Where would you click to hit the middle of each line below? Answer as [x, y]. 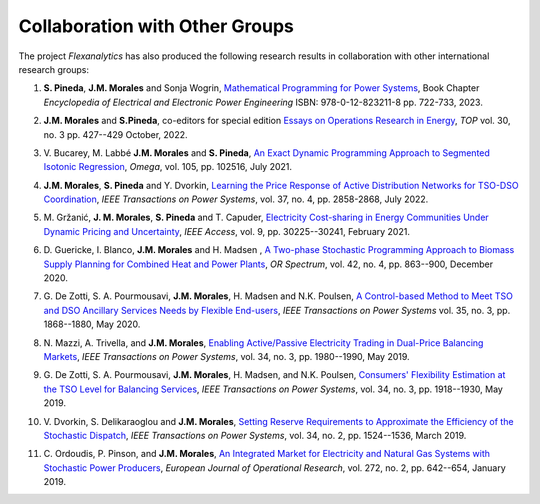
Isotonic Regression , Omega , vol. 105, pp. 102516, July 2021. [168, 167]
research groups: [54, 69]
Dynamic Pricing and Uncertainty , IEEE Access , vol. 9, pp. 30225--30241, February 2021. [226, 231]
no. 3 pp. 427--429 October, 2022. [116, 134]
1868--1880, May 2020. [92, 324]
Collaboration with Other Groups [156, 26]
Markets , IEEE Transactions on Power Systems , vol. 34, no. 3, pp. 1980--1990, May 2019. [226, 356]
